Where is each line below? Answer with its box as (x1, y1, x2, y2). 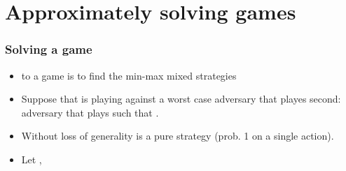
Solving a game (5, 40, 92, 58)
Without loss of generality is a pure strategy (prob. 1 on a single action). (21, 128, 334, 143)
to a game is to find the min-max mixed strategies (21, 68, 237, 82)
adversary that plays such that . (21, 105, 159, 119)
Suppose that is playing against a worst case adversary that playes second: (21, 91, 341, 106)
